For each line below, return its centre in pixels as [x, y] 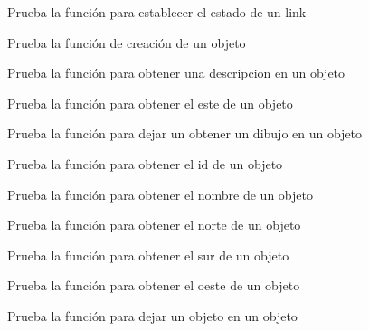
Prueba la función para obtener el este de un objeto [150, 103]
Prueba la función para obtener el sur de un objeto [148, 255]
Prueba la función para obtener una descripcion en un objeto [176, 73]
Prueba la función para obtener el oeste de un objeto [154, 285]
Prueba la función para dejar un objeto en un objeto [152, 315]
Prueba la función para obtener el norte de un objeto [154, 225]
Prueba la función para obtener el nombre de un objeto [160, 194]
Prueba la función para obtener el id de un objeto [145, 163]
